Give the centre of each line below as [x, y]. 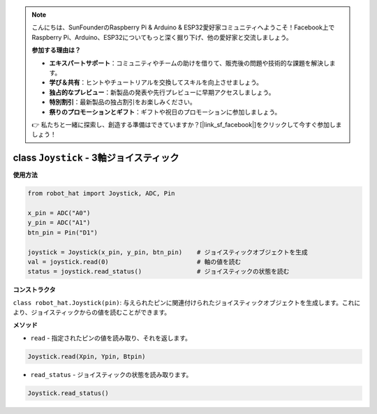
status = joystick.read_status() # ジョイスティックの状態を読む [158, 272]
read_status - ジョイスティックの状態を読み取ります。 [111, 374]
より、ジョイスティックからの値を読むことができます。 [92, 312]
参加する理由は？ [56, 50]
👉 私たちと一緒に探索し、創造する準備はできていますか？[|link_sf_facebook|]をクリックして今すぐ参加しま [187, 124]
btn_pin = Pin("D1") [62, 232]
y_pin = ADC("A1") [59, 223]
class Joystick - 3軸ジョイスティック [96, 158]
